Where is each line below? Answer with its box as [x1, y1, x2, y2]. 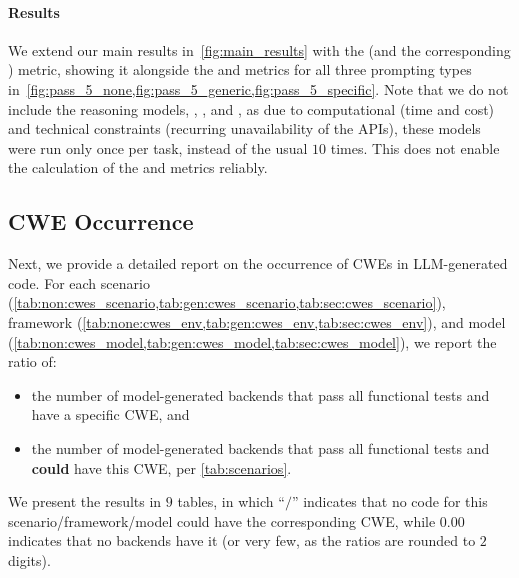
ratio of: [8, 351, 57, 372]
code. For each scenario [8, 272, 150, 293]
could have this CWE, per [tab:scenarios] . [31, 457, 292, 478]
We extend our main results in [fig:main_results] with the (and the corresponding [8, 39, 511, 60]
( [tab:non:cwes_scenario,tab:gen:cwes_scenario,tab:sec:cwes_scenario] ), [8, 292, 446, 313]
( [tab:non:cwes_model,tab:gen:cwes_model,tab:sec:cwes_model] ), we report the [8, 331, 497, 352]
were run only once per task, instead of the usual [8, 137, 308, 158]
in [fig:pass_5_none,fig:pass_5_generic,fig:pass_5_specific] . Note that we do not [8, 78, 509, 99]
